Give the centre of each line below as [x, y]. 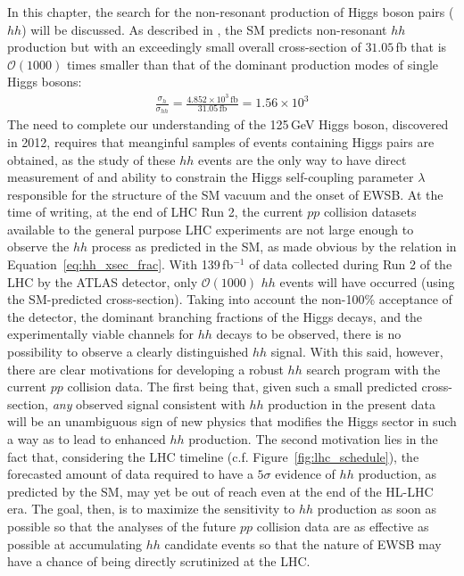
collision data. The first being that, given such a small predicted [242, 387]
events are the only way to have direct [302, 159]
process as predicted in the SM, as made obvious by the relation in [274, 247]
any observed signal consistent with [149, 403]
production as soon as [377, 509]
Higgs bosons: [45, 82]
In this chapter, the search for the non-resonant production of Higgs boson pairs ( [231, 12]
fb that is [421, 47]
